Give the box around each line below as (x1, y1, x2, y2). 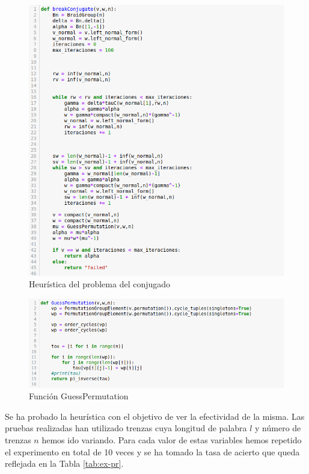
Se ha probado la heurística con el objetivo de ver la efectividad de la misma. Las (5, 410, 305, 422)
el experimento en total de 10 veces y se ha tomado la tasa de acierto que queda (5, 445, 300, 458)
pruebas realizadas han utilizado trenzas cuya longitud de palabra (5, 422, 247, 434)
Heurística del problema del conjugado (29, 278, 171, 290)
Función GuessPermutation (29, 390, 129, 402)
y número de (255, 422, 301, 434)
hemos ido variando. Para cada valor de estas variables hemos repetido (41, 434, 302, 446)
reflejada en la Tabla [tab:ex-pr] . (5, 457, 124, 470)
